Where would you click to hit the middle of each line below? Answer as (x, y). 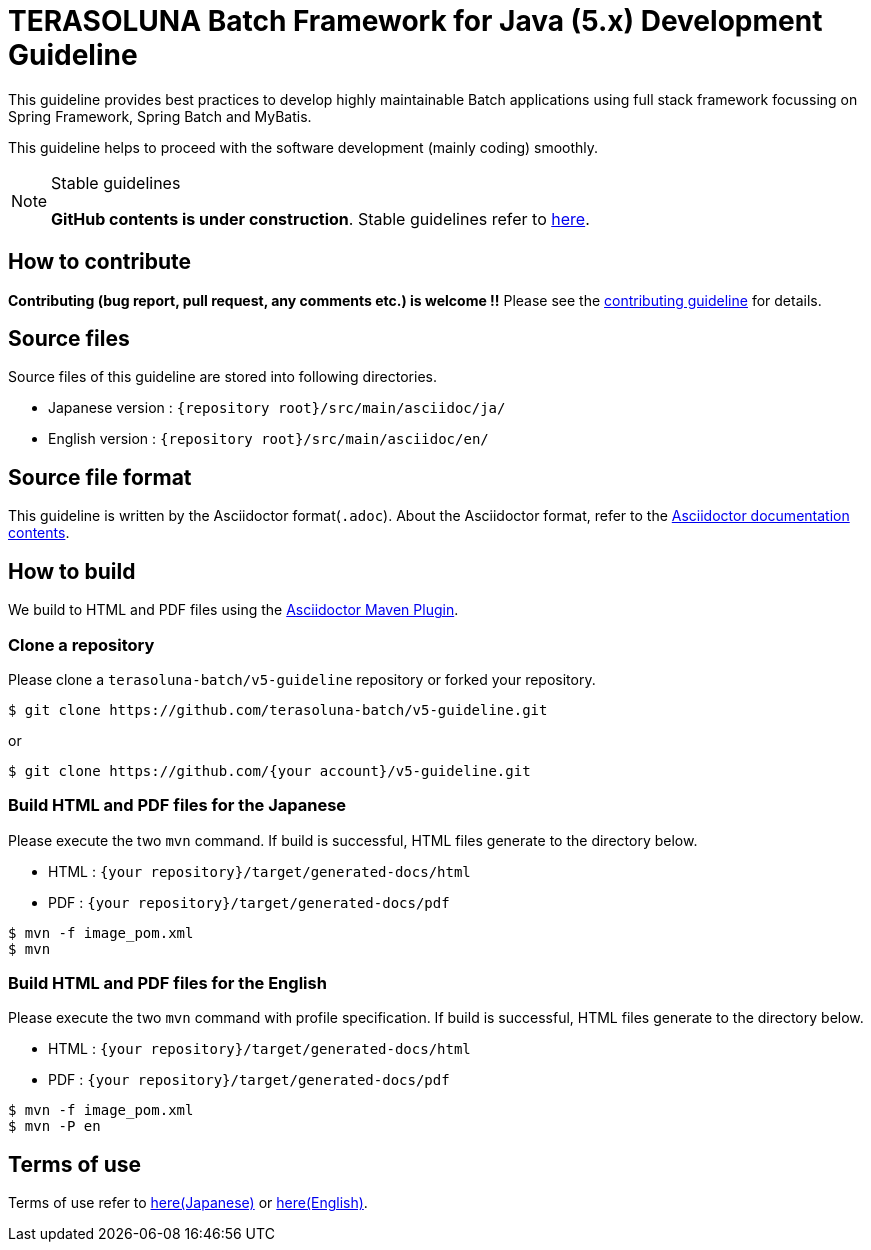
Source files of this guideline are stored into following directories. (222, 377)
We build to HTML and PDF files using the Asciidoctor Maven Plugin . (233, 610)
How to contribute (100, 262)
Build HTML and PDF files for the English (167, 983)
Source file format (100, 477)
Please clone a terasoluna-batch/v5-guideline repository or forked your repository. (302, 679)
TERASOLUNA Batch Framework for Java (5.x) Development (415, 21)
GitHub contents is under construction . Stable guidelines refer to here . (320, 218)
